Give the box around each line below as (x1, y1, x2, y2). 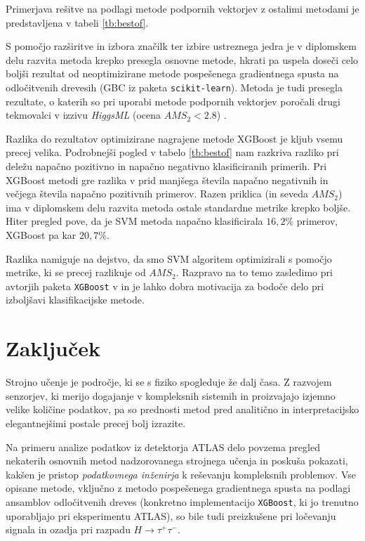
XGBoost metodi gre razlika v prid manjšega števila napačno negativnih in (6, 172, 328, 187)
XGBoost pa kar (6, 227, 77, 242)
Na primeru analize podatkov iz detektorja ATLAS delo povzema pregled (6, 439, 320, 454)
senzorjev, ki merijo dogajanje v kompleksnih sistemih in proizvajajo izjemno (6, 388, 336, 403)
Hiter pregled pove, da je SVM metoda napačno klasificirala (6, 214, 263, 228)
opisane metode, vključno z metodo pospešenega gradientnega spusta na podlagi (6, 481, 351, 495)
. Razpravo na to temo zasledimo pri (175, 265, 333, 280)
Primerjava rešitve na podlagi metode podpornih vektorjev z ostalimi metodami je (6, 1, 359, 15)
